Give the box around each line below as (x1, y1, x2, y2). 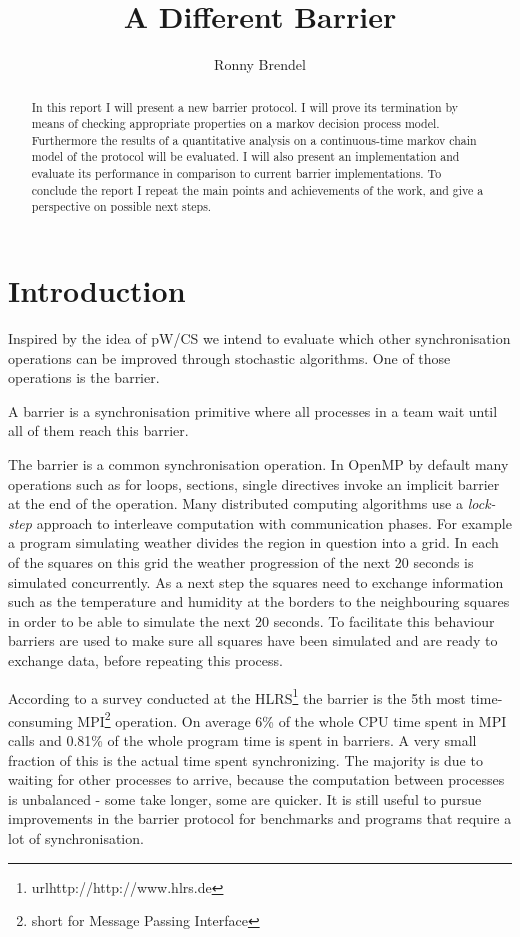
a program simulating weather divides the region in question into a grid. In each (8, 532, 499, 553)
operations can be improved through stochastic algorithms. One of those (8, 347, 451, 368)
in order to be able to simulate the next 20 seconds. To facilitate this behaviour (8, 610, 495, 631)
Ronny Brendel (214, 54, 306, 75)
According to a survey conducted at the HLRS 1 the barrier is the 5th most (8, 684, 466, 708)
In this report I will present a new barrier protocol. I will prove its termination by (31, 98, 459, 115)
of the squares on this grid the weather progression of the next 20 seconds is (8, 551, 474, 572)
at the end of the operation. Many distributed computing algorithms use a (8, 493, 463, 514)
